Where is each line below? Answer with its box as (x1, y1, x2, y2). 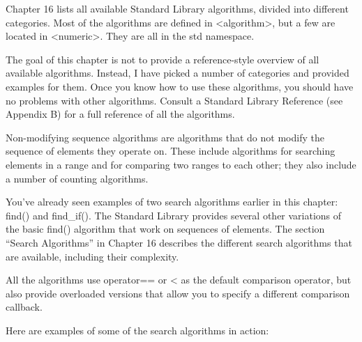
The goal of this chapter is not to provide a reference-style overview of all (6, 52, 319, 66)
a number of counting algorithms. (6, 171, 149, 185)
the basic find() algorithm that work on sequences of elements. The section (6, 221, 325, 236)
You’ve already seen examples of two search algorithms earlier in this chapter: (6, 194, 338, 209)
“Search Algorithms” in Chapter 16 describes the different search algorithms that (6, 235, 352, 249)
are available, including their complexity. (6, 249, 179, 263)
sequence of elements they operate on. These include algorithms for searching (6, 143, 335, 158)
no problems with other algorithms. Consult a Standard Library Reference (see (6, 93, 343, 107)
